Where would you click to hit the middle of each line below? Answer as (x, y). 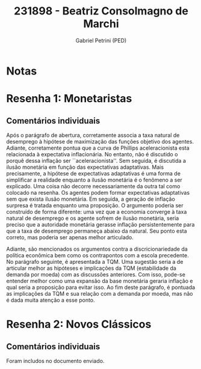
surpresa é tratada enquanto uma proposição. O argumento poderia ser (95, 205)
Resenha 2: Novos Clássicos (79, 324)
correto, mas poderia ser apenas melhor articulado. (70, 237)
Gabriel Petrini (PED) (101, 40)
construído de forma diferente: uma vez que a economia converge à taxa (97, 212)
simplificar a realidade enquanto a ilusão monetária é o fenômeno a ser (94, 180)
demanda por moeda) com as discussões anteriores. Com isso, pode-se (96, 274)
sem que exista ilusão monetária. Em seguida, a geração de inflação (91, 199)
